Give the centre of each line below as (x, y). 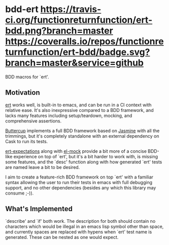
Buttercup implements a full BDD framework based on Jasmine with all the (82, 131)
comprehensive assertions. (33, 121)
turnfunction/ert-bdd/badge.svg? (78, 52)
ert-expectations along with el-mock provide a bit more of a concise (76, 151)
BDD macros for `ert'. (27, 77)
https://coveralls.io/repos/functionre (84, 42)
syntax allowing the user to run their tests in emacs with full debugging (79, 182)
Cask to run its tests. (26, 141)
